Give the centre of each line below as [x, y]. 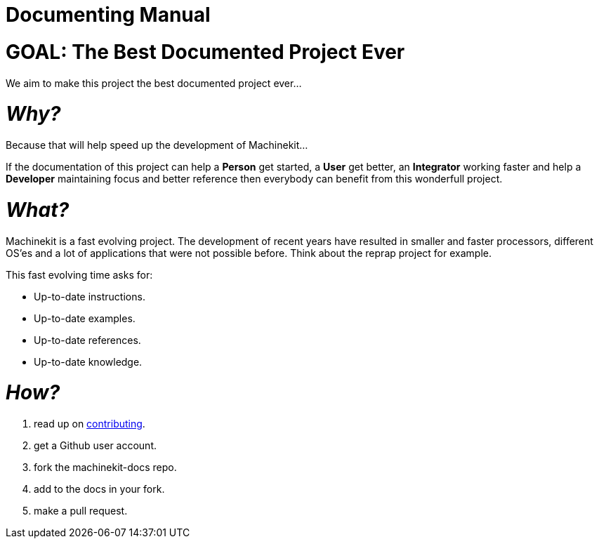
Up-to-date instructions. [90, 296]
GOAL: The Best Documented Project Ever [205, 52]
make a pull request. [81, 511]
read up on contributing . [90, 424]
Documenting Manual [108, 15]
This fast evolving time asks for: [79, 274]
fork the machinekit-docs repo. [105, 467]
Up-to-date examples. [85, 318]
